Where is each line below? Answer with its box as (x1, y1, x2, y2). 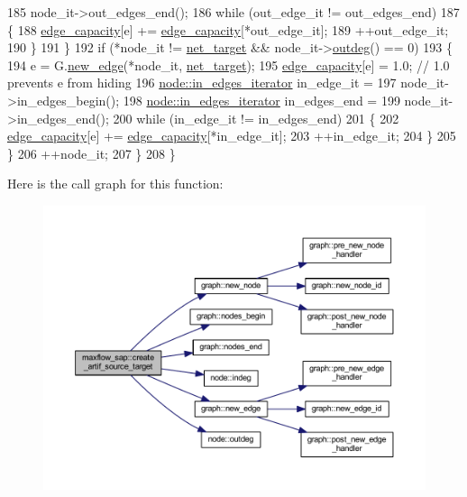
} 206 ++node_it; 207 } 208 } (7, 143, 176, 162)
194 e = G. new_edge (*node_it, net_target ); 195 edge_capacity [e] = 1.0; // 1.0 (7, 55, 450, 74)
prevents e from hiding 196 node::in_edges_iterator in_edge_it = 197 (7, 73, 397, 92)
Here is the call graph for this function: (7, 174, 224, 193)
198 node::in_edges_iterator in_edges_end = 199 (123, 90, 400, 109)
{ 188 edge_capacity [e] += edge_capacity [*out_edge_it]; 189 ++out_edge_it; (7, 20, 449, 39)
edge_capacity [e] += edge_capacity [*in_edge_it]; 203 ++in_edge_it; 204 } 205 (7, 126, 456, 145)
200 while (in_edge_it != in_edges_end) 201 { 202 (113, 108, 399, 127)
